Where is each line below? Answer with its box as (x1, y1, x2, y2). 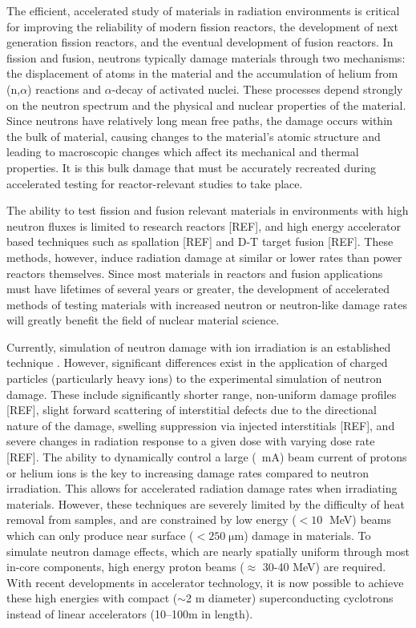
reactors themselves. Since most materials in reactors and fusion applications (6, 264, 383, 281)
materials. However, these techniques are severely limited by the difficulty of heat (6, 495, 406, 512)
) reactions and (27, 80, 101, 97)
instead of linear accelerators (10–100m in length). (6, 605, 253, 622)
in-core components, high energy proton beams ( (6, 558, 244, 575)
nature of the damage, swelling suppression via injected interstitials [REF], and (6, 417, 395, 433)
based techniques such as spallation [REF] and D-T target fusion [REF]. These (6, 233, 394, 250)
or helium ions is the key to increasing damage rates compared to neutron (6, 464, 369, 481)
